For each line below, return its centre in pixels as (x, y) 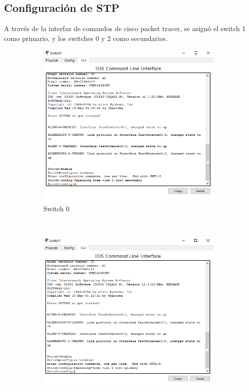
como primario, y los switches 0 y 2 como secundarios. (86, 38)
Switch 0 (57, 209)
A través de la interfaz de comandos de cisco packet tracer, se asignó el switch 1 (125, 28)
